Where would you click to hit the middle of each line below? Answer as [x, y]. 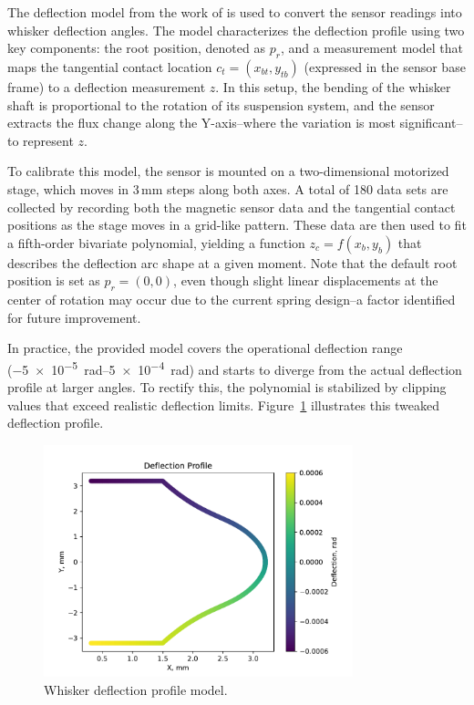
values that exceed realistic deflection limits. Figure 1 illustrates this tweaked [224, 404]
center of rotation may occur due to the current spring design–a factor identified [232, 300]
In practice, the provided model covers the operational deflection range [205, 348]
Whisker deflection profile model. [136, 689]
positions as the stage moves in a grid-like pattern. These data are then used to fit [237, 225]
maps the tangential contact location [110, 66]
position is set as [54, 280]
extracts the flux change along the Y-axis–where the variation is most [201, 123]
